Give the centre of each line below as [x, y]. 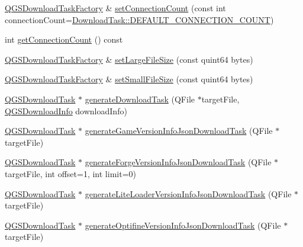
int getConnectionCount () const [64, 39]
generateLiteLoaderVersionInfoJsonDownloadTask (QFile [188, 193]
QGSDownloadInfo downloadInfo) [66, 110]
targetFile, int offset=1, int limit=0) [70, 173]
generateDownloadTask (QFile [140, 99]
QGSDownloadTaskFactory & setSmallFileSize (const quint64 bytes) [129, 79]
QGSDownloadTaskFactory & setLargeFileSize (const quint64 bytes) [129, 59]
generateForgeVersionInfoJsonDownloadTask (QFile [178, 162]
